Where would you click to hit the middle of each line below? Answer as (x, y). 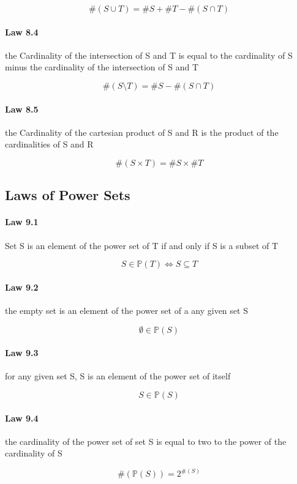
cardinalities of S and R (49, 144)
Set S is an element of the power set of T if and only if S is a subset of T (142, 245)
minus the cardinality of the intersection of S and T (102, 67)
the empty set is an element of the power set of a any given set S (126, 310)
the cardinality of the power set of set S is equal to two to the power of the (146, 441)
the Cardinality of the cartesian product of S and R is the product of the (142, 132)
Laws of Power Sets (68, 195)
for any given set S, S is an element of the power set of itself (118, 376)
